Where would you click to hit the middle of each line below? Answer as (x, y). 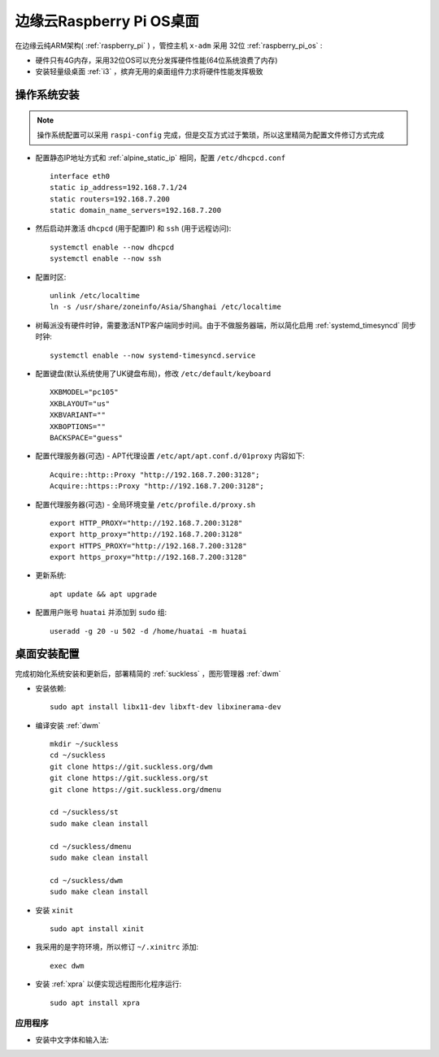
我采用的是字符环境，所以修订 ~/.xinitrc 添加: (117, 947)
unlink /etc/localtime (95, 296)
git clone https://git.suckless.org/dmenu (136, 789)
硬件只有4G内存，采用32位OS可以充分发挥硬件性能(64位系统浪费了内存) (156, 60)
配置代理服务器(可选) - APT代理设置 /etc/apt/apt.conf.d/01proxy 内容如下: (170, 456)
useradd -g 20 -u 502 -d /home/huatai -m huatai (148, 631)
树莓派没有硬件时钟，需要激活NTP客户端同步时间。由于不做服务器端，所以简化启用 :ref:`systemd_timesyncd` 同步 (226, 325)
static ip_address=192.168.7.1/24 (118, 188)
